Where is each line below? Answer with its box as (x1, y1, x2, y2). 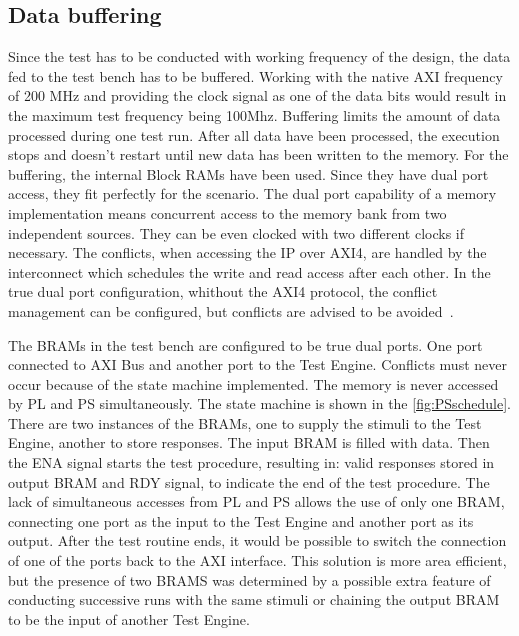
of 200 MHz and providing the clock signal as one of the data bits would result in (8, 85, 507, 106)
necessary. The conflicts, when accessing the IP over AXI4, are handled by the (8, 242, 487, 263)
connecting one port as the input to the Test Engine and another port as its (8, 510, 474, 531)
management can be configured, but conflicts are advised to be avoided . (8, 300, 454, 321)
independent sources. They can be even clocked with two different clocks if (8, 222, 465, 243)
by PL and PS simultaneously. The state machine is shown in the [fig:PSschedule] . (8, 393, 511, 414)
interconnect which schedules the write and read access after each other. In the (8, 261, 491, 282)
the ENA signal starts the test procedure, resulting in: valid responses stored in (8, 452, 495, 473)
